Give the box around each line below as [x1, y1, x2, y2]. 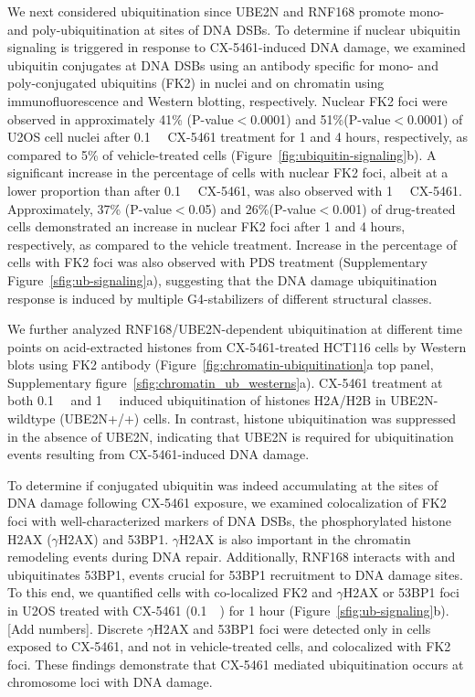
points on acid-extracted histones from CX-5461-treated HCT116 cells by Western [7, 337, 467, 356]
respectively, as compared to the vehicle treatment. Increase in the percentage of [7, 234, 457, 253]
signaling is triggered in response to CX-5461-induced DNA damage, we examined [7, 38, 466, 57]
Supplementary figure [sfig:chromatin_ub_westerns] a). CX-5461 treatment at [7, 372, 443, 391]
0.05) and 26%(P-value [188, 198, 316, 218]
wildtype [7, 409, 56, 428]
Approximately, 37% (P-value [7, 198, 172, 218]
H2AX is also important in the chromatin [178, 529, 411, 548]
